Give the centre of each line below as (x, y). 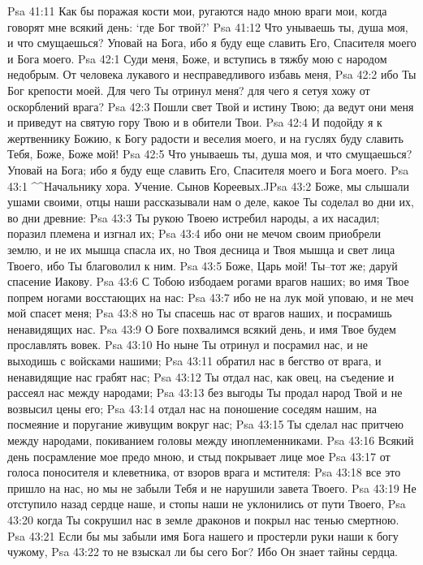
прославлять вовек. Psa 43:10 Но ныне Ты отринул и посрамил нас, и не (188, 345)
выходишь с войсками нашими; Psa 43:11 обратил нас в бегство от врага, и (194, 361)
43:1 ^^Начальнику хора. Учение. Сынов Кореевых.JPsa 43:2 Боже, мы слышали (209, 185)
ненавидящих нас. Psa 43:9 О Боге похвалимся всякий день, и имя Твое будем (202, 328)
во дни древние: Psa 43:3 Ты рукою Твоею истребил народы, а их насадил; (194, 217)
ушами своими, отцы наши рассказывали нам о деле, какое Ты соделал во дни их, (211, 202)
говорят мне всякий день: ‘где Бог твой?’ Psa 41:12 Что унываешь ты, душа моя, (208, 26)
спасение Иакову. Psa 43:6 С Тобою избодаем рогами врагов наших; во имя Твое (208, 281)
